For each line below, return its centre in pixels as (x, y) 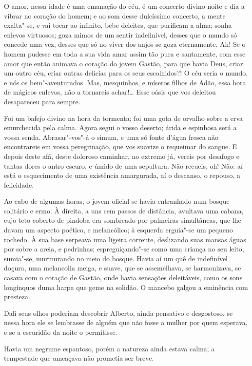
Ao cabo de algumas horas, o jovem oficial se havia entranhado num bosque (117, 201)
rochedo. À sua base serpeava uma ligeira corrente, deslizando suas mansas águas (125, 239)
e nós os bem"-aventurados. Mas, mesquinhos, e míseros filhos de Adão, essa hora (125, 82)
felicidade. (19, 184)
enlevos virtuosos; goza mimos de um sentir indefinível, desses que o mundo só (121, 34)
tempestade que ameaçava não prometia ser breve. (79, 358)
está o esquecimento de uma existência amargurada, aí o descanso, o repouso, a (122, 175)
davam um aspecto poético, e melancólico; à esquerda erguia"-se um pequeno (118, 230)
